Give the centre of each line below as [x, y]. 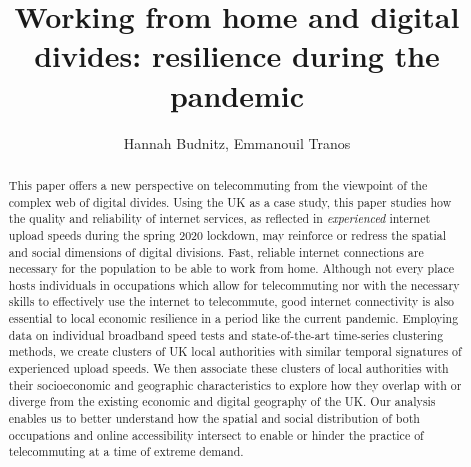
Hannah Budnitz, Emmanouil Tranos [237, 142]
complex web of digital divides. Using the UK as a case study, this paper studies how [230, 201]
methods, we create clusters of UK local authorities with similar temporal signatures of [235, 351]
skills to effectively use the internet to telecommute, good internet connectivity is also [231, 301]
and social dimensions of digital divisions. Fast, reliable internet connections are [216, 251]
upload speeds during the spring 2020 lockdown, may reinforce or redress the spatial [227, 234]
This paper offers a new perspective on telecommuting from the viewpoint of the [218, 184]
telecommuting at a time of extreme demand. [126, 451]
